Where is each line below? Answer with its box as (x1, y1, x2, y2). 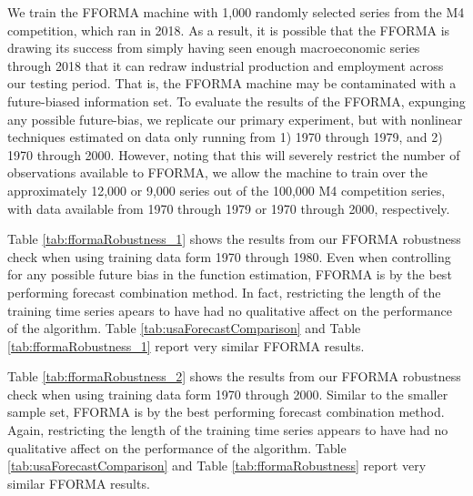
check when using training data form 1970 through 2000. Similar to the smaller (7, 384, 448, 403)
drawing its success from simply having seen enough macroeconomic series (7, 38, 420, 57)
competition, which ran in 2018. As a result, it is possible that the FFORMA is (7, 20, 450, 39)
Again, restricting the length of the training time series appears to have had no (7, 420, 448, 440)
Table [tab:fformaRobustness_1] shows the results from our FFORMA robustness (7, 229, 461, 248)
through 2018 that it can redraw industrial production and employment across (7, 56, 444, 75)
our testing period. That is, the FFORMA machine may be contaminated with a (7, 74, 457, 93)
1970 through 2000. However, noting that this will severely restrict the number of (7, 145, 460, 164)
